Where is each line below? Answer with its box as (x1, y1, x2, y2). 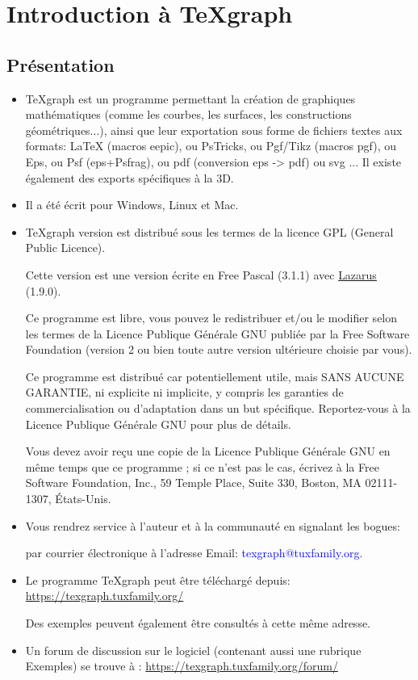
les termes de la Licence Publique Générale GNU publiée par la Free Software (25, 325, 410, 342)
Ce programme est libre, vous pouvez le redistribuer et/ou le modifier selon (25, 309, 398, 326)
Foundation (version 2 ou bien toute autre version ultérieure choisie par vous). (25, 341, 412, 358)
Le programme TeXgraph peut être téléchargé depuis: (25, 571, 291, 588)
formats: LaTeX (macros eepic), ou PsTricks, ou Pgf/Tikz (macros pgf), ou (25, 137, 397, 154)
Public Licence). (25, 239, 106, 256)
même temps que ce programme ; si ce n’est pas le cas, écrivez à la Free (25, 458, 379, 475)
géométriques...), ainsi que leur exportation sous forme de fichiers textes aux (25, 121, 403, 138)
